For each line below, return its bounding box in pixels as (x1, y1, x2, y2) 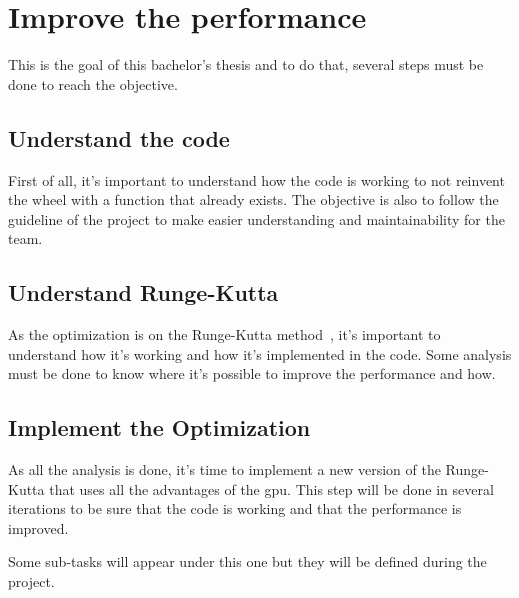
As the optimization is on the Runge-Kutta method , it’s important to (8, 324, 441, 345)
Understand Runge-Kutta (8, 277, 279, 308)
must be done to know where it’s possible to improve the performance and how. (8, 363, 496, 384)
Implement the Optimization (8, 412, 311, 443)
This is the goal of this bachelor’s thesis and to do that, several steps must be (8, 54, 484, 75)
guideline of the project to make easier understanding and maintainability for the (8, 208, 505, 229)
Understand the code (8, 122, 230, 153)
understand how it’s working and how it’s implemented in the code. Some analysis (8, 343, 512, 364)
